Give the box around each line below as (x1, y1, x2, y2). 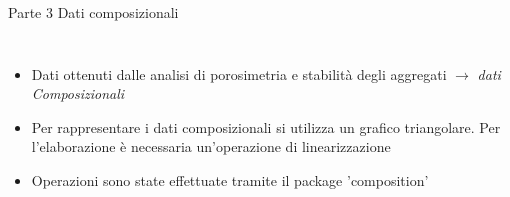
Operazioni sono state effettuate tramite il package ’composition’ (31, 169, 429, 190)
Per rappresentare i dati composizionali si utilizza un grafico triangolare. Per (31, 116, 501, 137)
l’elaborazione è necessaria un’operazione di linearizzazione (31, 136, 391, 157)
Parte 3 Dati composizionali (8, 2, 179, 22)
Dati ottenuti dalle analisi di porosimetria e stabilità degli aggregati (31, 63, 447, 84)
